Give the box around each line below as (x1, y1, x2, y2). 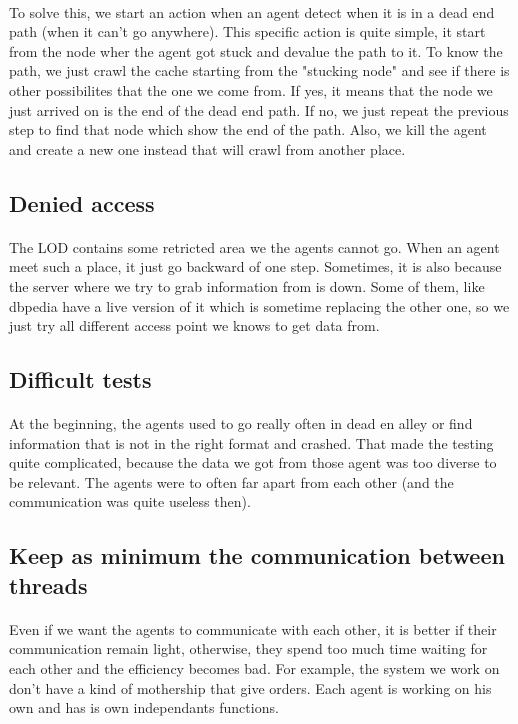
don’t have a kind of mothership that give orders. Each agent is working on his (9, 677, 492, 698)
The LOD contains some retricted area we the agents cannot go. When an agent (9, 236, 500, 257)
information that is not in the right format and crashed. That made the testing (9, 432, 494, 453)
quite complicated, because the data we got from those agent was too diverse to (9, 452, 497, 473)
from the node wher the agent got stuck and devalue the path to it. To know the (9, 40, 503, 61)
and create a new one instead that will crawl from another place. (9, 138, 406, 159)
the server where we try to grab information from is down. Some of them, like (9, 275, 485, 296)
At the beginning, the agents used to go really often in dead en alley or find (9, 413, 473, 434)
